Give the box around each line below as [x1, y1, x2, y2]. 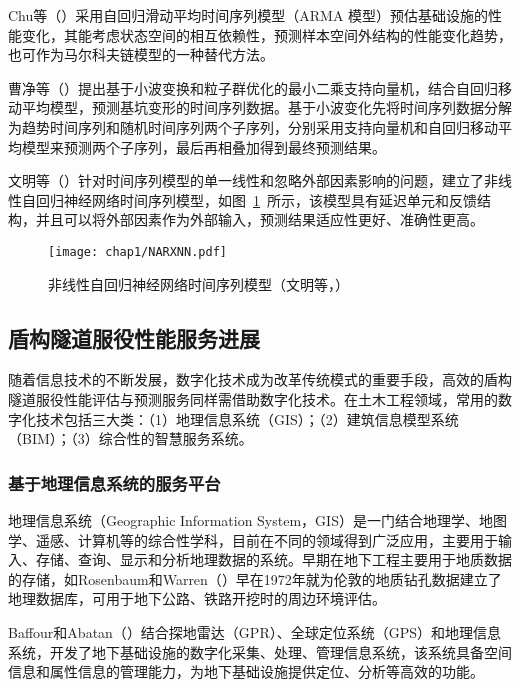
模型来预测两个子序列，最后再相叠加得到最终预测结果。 [21, 136, 386, 157]
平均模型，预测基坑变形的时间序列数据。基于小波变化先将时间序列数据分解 [21, 97, 512, 118]
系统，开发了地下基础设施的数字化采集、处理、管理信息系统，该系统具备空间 [8, 641, 512, 662]
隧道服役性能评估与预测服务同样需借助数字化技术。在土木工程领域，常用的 [8, 388, 498, 409]
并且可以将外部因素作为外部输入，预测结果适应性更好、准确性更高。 [35, 209, 484, 230]
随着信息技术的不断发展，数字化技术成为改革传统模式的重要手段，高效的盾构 [8, 369, 512, 390]
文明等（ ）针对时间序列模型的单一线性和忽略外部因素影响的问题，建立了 [8, 170, 484, 191]
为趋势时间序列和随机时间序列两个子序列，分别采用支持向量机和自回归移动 [8, 116, 498, 137]
